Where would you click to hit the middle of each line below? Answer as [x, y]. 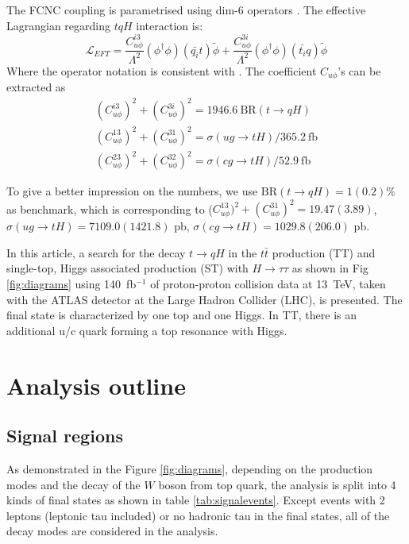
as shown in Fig [330, 268]
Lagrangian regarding [59, 25]
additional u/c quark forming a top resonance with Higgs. [147, 330]
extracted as [36, 86]
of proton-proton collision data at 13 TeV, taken [268, 284]
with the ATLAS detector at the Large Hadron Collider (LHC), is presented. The [204, 299]
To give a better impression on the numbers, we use [132, 191]
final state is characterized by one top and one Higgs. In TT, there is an [181, 315]
